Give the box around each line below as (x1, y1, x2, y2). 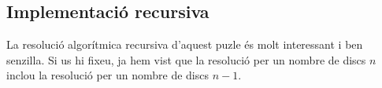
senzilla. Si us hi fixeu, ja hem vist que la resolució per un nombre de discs (6, 51, 366, 68)
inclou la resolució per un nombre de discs (6, 67, 210, 83)
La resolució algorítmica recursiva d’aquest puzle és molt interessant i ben (6, 36, 363, 53)
